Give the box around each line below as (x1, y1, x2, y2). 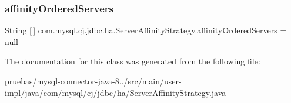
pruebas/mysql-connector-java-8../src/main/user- (5, 75, 182, 87)
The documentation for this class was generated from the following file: (5, 55, 260, 67)
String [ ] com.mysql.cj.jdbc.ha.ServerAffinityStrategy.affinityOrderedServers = (5, 24, 287, 36)
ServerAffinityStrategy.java (129, 86, 226, 98)
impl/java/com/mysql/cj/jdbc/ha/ (5, 86, 130, 98)
